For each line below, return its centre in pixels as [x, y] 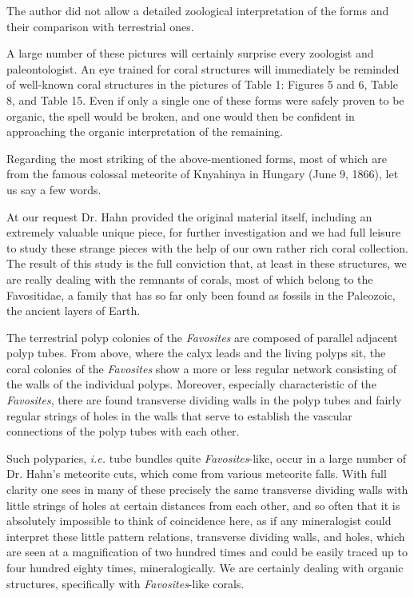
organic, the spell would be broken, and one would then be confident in [181, 115]
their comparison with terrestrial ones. [100, 26]
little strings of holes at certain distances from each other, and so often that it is [203, 505]
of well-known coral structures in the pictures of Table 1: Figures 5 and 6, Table [202, 84]
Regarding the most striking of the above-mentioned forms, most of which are [197, 158]
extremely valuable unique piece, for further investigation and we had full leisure [204, 232]
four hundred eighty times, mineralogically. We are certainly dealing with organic [205, 567]
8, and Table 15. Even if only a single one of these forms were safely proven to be [205, 99]
